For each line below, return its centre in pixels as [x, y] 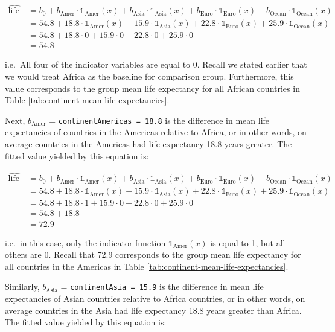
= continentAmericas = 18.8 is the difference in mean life [159, 120]
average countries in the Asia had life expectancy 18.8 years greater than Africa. [153, 310]
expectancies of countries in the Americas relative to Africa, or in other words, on [156, 132]
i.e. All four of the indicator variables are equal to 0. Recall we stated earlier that [156, 64]
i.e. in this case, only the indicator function [85, 242]
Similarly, [22, 286]
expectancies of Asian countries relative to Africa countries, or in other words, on [155, 298]
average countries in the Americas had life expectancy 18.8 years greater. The [148, 143]
